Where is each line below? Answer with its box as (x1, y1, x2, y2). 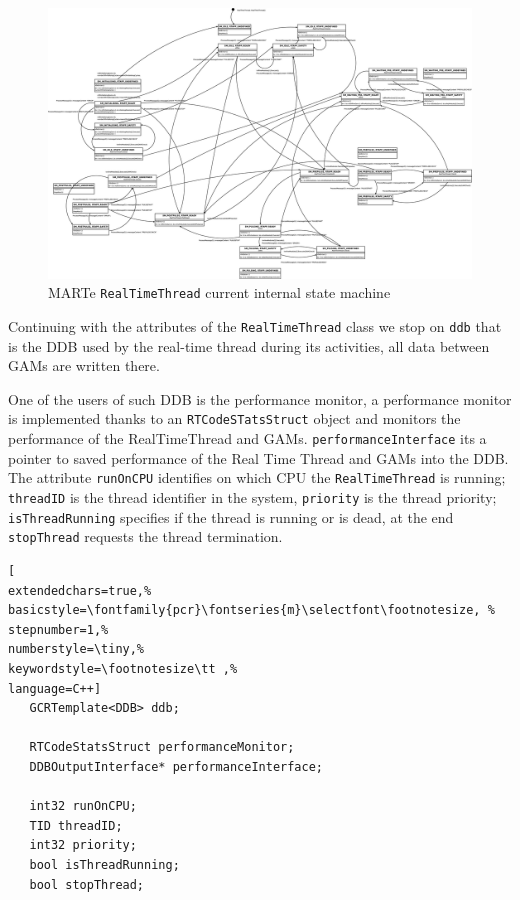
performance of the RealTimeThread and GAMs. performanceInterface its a (8, 428, 487, 449)
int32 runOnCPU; (29, 799, 137, 814)
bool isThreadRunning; (29, 857, 180, 872)
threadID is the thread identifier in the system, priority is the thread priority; (8, 487, 497, 508)
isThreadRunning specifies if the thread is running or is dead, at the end (8, 506, 454, 527)
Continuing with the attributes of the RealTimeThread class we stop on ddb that (8, 316, 502, 337)
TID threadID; (29, 818, 123, 833)
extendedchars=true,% (8, 583, 152, 598)
